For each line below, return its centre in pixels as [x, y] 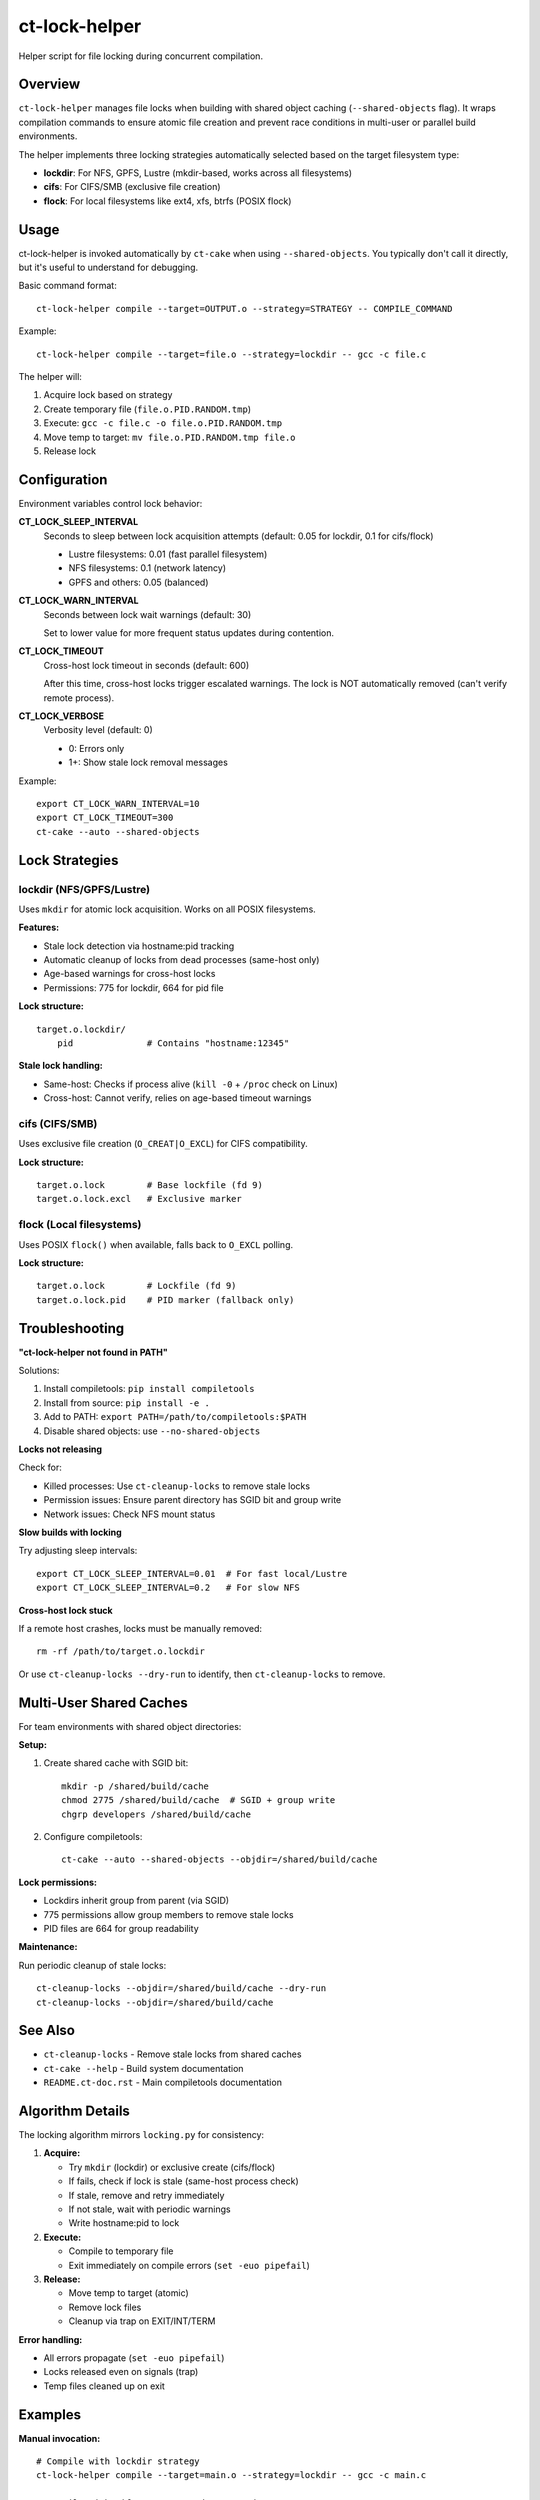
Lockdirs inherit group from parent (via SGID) [136, 1901]
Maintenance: [48, 1947]
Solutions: [39, 1371]
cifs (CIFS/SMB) [58, 1123]
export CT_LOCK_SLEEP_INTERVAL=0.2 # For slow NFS [168, 1588]
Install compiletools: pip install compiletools [149, 1389]
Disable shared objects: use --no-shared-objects [152, 1431]
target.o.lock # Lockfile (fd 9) [136, 1286]
